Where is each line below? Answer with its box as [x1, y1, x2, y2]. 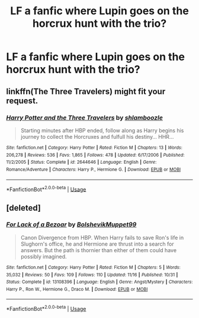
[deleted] [6, 203, 41, 213]
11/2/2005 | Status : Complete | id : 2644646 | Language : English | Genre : [6, 159, 157, 166]
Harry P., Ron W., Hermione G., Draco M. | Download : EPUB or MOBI [6, 286, 148, 292]
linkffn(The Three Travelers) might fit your [6, 86, 166, 96]
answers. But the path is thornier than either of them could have [20, 246, 176, 253]
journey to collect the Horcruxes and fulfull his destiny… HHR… [20, 133, 174, 140]
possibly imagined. [20, 253, 67, 260]
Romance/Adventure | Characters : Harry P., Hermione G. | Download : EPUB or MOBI [6, 166, 181, 173]
